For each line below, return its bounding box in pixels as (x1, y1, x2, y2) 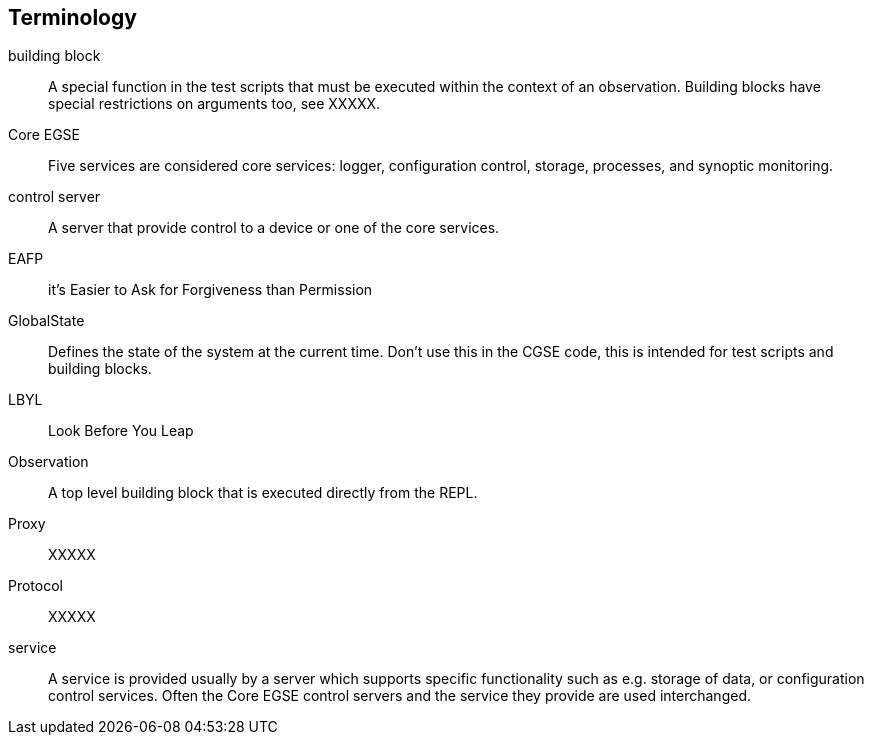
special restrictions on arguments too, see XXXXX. (48, 95, 381, 113)
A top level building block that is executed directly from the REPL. (48, 484, 478, 502)
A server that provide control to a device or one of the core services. (48, 219, 500, 237)
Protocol (8, 577, 63, 595)
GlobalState (8, 312, 85, 330)
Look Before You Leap (48, 422, 194, 440)
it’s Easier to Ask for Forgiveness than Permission (48, 281, 373, 299)
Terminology (8, 5, 137, 30)
